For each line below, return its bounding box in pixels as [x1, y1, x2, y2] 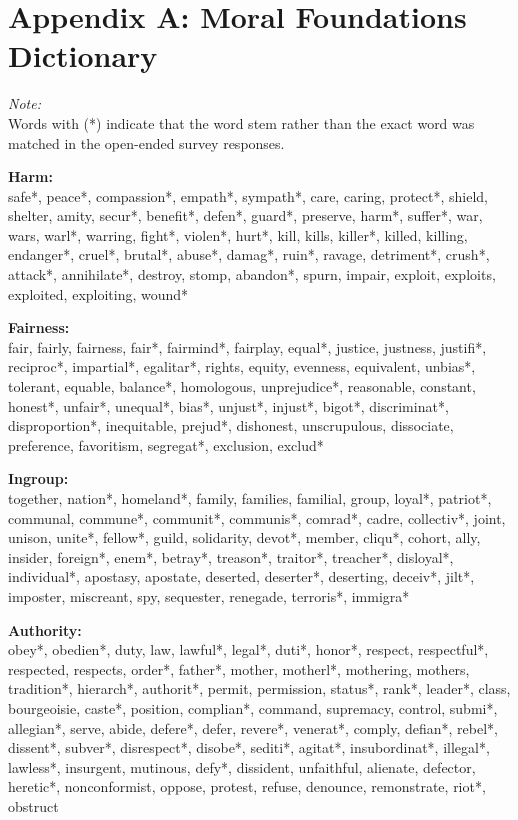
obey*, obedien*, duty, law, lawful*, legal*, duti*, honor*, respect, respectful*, [8, 639, 489, 660]
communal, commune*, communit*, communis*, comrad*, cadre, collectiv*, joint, [8, 507, 506, 528]
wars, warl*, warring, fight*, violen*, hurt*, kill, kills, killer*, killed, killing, [8, 224, 468, 245]
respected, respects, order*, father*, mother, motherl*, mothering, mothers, [8, 658, 470, 679]
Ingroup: [8, 468, 69, 489]
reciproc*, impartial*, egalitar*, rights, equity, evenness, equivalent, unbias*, [8, 356, 476, 377]
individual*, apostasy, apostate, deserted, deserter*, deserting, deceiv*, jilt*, [8, 566, 475, 587]
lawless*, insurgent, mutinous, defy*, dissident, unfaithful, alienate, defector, [8, 756, 476, 777]
